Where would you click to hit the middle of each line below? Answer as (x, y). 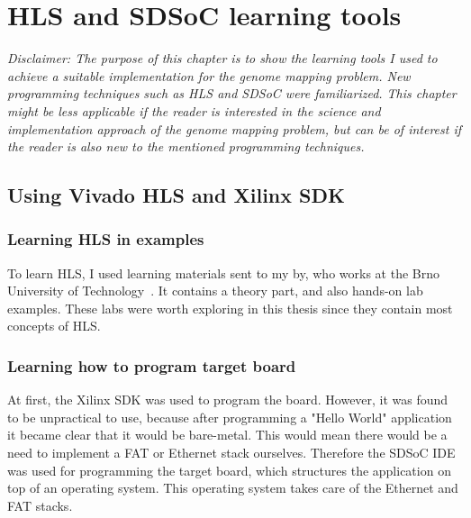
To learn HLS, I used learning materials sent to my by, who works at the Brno (223, 273)
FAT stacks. (40, 505)
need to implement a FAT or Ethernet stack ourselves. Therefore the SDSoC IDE (231, 453)
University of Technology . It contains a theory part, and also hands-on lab (215, 291)
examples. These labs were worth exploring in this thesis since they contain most (230, 308)
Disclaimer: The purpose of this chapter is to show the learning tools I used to (222, 58)
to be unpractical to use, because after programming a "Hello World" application (230, 417)
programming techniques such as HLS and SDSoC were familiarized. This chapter (232, 93)
